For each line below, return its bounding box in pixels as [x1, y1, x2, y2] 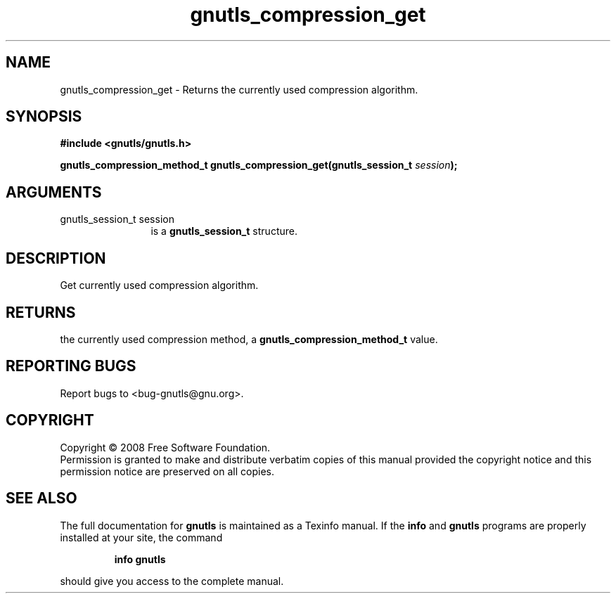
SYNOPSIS [6, 108, 82, 126]
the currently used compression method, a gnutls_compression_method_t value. [60, 333, 438, 345]
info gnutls [114, 553, 166, 565]
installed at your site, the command [60, 531, 223, 543]
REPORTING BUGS [6, 357, 136, 375]
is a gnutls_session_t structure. [150, 225, 297, 238]
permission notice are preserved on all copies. [60, 465, 274, 477]
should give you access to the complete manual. [60, 574, 284, 587]
